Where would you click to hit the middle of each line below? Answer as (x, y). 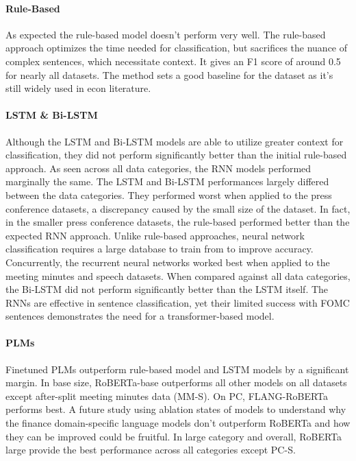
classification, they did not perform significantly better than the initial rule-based (176, 155)
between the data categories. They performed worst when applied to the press (169, 194)
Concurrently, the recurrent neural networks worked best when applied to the (168, 262)
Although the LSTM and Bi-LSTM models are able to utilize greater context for (175, 141)
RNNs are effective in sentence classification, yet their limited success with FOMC (178, 302)
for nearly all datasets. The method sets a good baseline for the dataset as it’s (169, 74)
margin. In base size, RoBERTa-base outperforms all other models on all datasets (176, 382)
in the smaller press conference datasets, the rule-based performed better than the (178, 222)
